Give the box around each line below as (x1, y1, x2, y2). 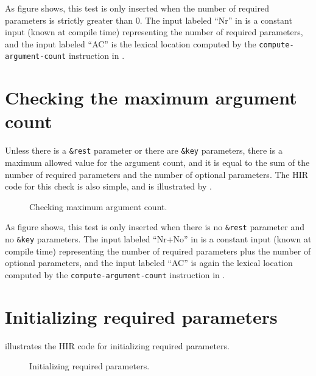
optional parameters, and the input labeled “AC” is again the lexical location (5, 256, 293, 269)
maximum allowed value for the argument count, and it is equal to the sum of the (5, 156, 310, 169)
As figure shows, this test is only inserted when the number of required (5, 2, 269, 14)
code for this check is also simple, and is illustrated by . (5, 180, 212, 193)
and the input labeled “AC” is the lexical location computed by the (5, 37, 256, 50)
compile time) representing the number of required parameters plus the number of (5, 244, 311, 257)
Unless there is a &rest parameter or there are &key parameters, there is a (5, 144, 283, 157)
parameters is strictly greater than (5, 13, 133, 26)
